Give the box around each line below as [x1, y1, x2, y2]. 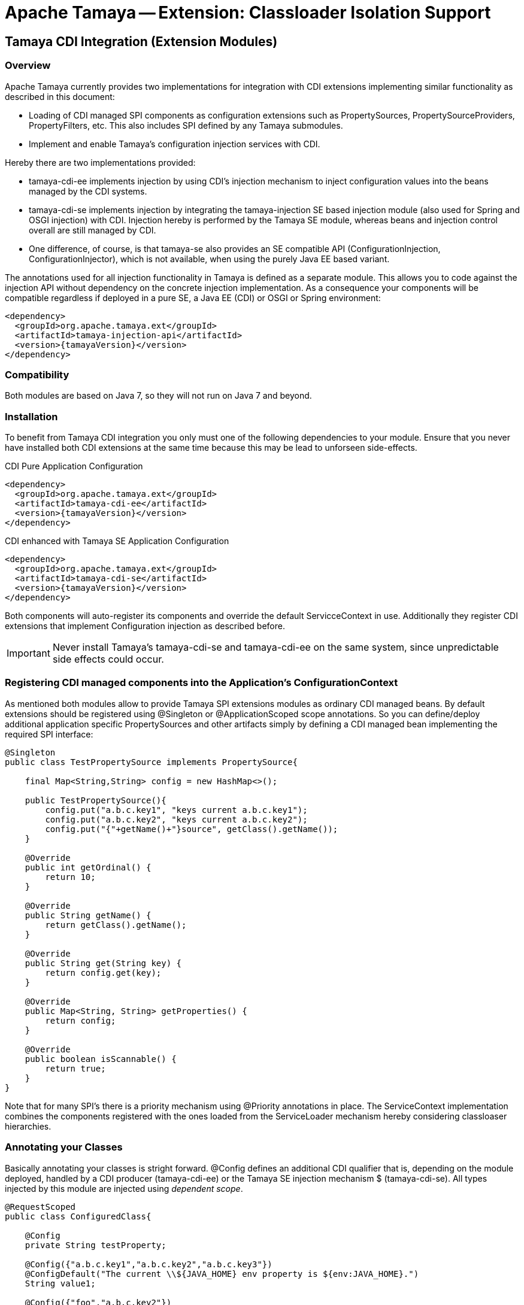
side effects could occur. [52, 653, 164, 666]
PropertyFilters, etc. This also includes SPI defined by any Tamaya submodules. [29, 120, 343, 130]
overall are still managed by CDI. [29, 224, 156, 235]
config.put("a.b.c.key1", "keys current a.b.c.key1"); [45, 805, 308, 815]
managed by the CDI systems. [29, 186, 147, 196]
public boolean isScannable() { [25, 1054, 177, 1064]
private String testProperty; [25, 1240, 166, 1250]
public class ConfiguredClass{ [5, 1211, 152, 1221]
